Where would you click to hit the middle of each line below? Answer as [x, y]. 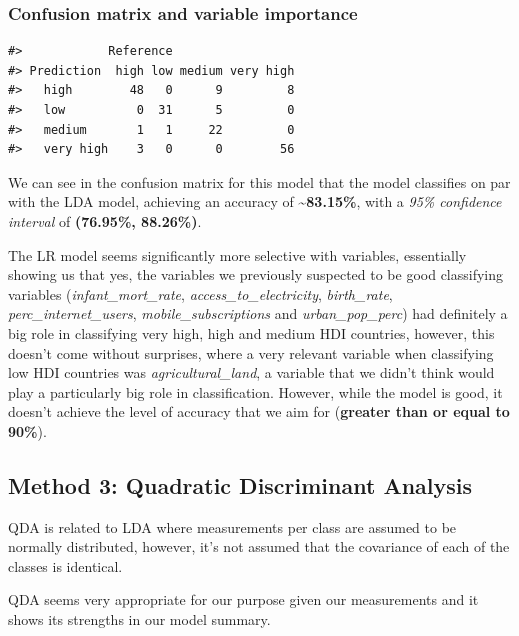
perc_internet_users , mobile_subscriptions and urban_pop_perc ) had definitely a [258, 313]
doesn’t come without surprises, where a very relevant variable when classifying [251, 352]
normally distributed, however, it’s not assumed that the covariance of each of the [259, 546]
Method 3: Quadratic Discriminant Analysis [240, 484]
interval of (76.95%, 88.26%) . [105, 220]
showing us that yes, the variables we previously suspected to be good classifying [256, 274]
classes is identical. [65, 565]
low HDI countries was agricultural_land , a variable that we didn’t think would [251, 372]
